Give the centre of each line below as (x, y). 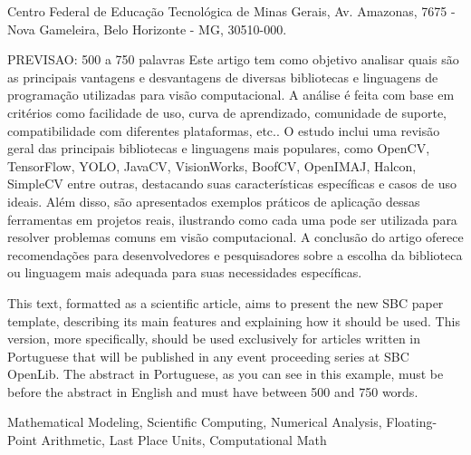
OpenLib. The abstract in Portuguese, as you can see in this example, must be (226, 374)
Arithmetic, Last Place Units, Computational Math (184, 440)
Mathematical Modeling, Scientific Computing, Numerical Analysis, (195, 422)
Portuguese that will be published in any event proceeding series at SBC (208, 356)
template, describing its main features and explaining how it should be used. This (234, 320)
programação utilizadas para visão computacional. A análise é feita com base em (231, 95)
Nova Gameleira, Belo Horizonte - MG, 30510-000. (147, 29)
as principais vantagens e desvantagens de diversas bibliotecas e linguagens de (223, 77)
